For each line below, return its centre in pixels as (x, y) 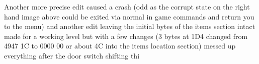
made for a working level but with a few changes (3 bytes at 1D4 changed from (126, 36)
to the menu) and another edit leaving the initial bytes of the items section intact (130, 26)
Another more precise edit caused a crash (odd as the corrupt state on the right (127, 6)
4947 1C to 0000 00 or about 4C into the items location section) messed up (120, 46)
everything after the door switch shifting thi (72, 55)
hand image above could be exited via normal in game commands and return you (129, 16)
